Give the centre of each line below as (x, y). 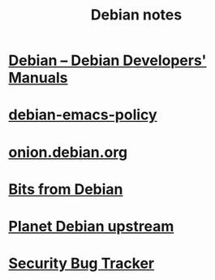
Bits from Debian (66, 189)
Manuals (38, 78)
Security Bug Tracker (82, 263)
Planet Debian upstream (91, 226)
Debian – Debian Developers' (107, 60)
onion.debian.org (68, 152)
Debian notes (136, 15)
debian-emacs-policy (83, 115)
